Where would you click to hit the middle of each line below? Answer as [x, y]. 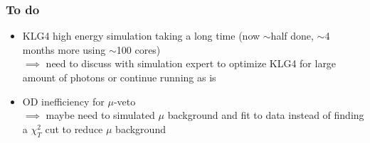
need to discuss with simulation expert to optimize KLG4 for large [191, 63]
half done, [292, 36]
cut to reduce [74, 128]
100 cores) [138, 49]
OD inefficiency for [63, 101]
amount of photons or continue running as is [119, 77]
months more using [64, 49]
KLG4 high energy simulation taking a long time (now [141, 36]
